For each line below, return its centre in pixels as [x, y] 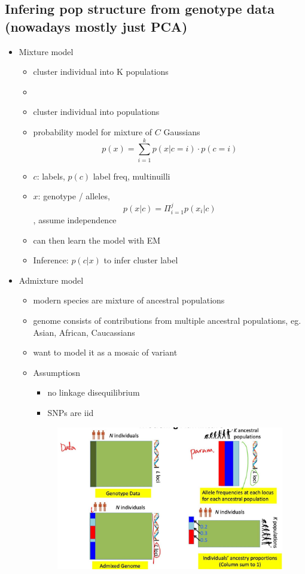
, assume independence [75, 220]
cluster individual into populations [96, 112]
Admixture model [51, 280]
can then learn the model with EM [97, 240]
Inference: [51, 260]
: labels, [51, 176]
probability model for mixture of [93, 131]
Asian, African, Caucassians [84, 332]
